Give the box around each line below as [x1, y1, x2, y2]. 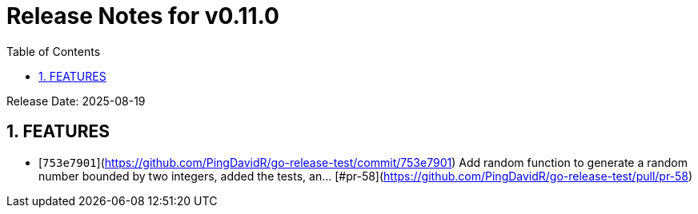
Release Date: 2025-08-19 [6, 93, 146, 108]
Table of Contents [6, 44, 101, 58]
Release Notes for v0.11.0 [6, 2, 279, 30]
